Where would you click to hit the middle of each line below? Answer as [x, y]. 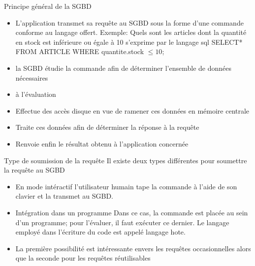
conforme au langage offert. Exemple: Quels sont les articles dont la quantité [131, 32]
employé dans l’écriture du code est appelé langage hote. [100, 232]
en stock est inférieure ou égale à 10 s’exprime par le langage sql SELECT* [129, 42]
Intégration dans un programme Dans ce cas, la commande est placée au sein [132, 212]
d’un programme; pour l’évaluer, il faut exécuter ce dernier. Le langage [122, 222]
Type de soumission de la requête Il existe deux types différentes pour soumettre [126, 160]
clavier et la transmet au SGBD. [64, 196]
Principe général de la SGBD [48, 6]
